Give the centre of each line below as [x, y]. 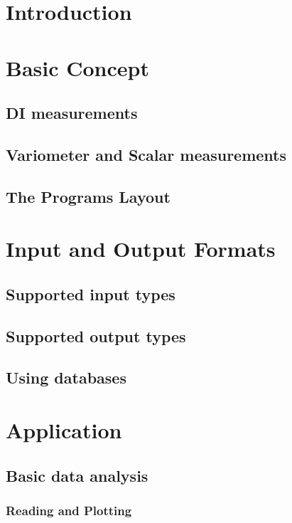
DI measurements [72, 113]
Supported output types [96, 336]
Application [64, 430]
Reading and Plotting [69, 510]
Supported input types [91, 294]
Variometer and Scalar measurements [146, 154]
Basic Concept [77, 67]
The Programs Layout [88, 196]
